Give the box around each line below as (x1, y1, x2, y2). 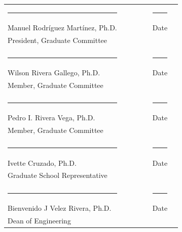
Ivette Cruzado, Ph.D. (8, 157, 77, 168)
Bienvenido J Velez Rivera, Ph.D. (8, 202, 112, 213)
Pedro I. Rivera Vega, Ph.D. (8, 112, 95, 123)
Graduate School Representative (8, 170, 107, 180)
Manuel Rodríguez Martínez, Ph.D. (8, 22, 117, 32)
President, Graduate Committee (8, 34, 107, 45)
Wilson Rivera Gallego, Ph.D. (8, 67, 100, 78)
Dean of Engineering (8, 215, 71, 225)
